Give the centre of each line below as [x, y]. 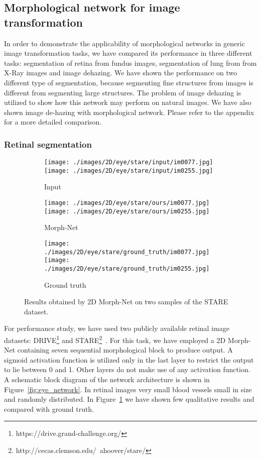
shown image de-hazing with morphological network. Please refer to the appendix [129, 112]
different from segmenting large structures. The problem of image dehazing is [123, 92]
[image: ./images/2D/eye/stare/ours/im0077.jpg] [127, 203]
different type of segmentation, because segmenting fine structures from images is [129, 82]
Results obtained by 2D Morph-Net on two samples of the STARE [126, 302]
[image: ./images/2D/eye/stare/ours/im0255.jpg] [127, 211]
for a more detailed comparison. [53, 122]
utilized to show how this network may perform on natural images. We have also [128, 102]
